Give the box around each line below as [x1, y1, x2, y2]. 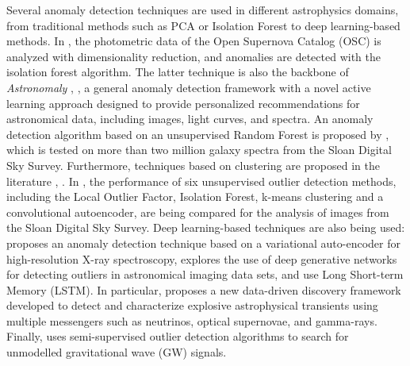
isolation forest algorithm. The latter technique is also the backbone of [6, 64, 349, 80]
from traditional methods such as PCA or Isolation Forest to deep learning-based [6, 17, 400, 33]
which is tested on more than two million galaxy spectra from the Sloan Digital [6, 141, 392, 158]
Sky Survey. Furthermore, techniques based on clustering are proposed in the [6, 156, 380, 173]
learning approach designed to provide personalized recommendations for [6, 94, 360, 111]
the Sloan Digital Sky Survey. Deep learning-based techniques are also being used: [6, 219, 405, 236]
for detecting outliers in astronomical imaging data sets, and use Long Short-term [6, 266, 404, 283]
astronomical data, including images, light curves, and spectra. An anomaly [6, 110, 374, 127]
